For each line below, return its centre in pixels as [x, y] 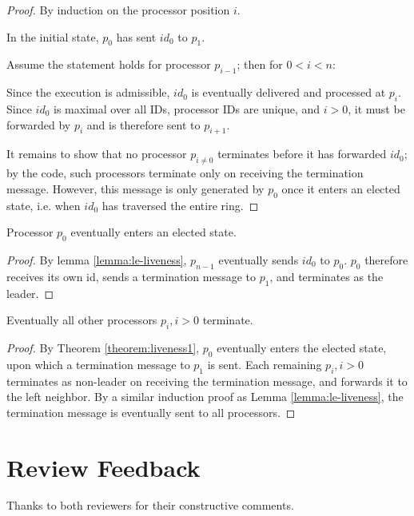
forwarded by [39, 124]
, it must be [376, 108]
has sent [136, 36]
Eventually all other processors [82, 320]
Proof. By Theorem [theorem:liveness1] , [103, 347]
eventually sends [259, 259]
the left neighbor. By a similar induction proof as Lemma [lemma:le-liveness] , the [205, 397]
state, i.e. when [44, 205]
